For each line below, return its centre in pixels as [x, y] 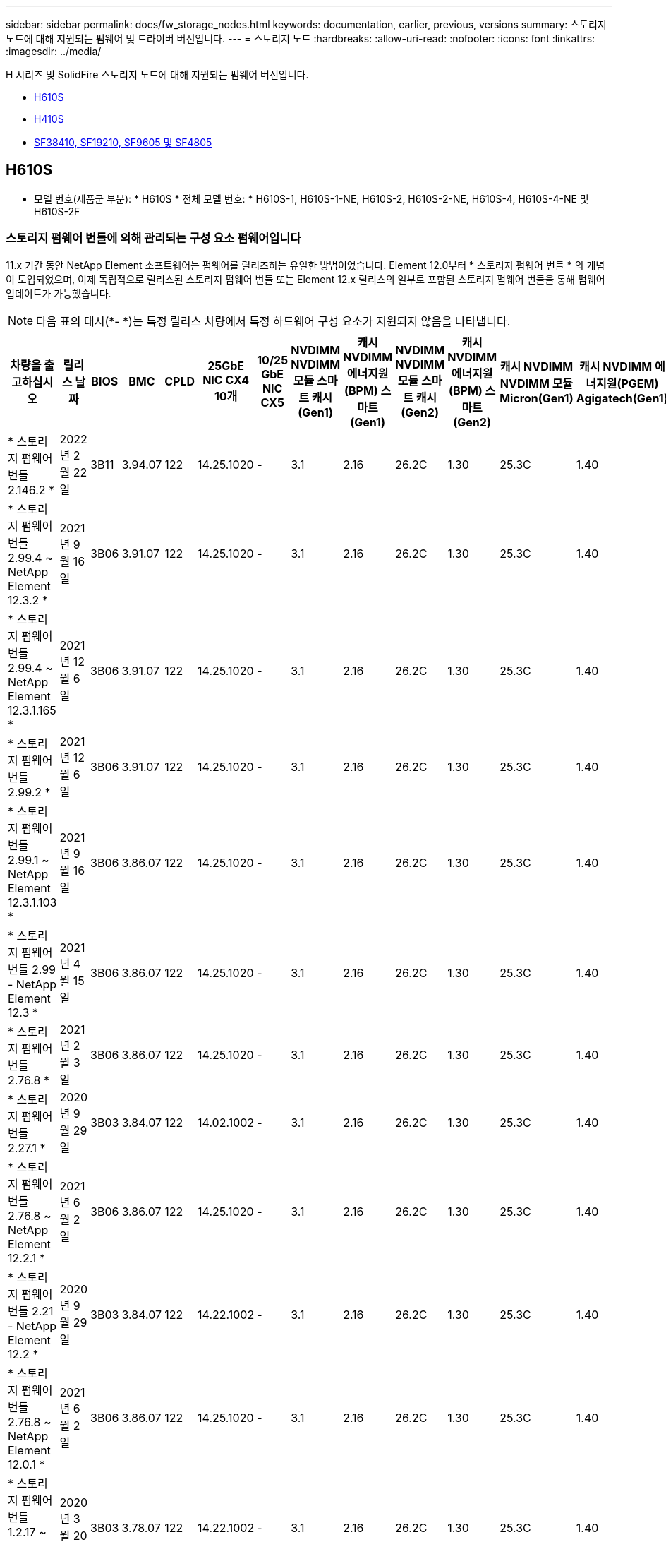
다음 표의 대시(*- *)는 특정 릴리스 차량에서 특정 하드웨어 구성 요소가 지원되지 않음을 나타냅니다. [273, 321]
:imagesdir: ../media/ [54, 51]
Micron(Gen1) [537, 398]
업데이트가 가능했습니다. [59, 293]
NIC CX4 [226, 379]
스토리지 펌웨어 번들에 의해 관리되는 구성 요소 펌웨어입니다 [153, 238]
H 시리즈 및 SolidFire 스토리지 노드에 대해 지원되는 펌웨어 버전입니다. [157, 74]
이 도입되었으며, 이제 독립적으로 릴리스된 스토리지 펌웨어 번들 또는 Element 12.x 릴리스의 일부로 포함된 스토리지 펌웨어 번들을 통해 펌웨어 [305, 279]
